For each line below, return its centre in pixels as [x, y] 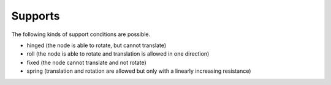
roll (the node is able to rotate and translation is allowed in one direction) [118, 54]
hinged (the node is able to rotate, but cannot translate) [97, 45]
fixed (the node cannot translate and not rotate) [86, 62]
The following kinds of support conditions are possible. [81, 34]
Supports [36, 16]
